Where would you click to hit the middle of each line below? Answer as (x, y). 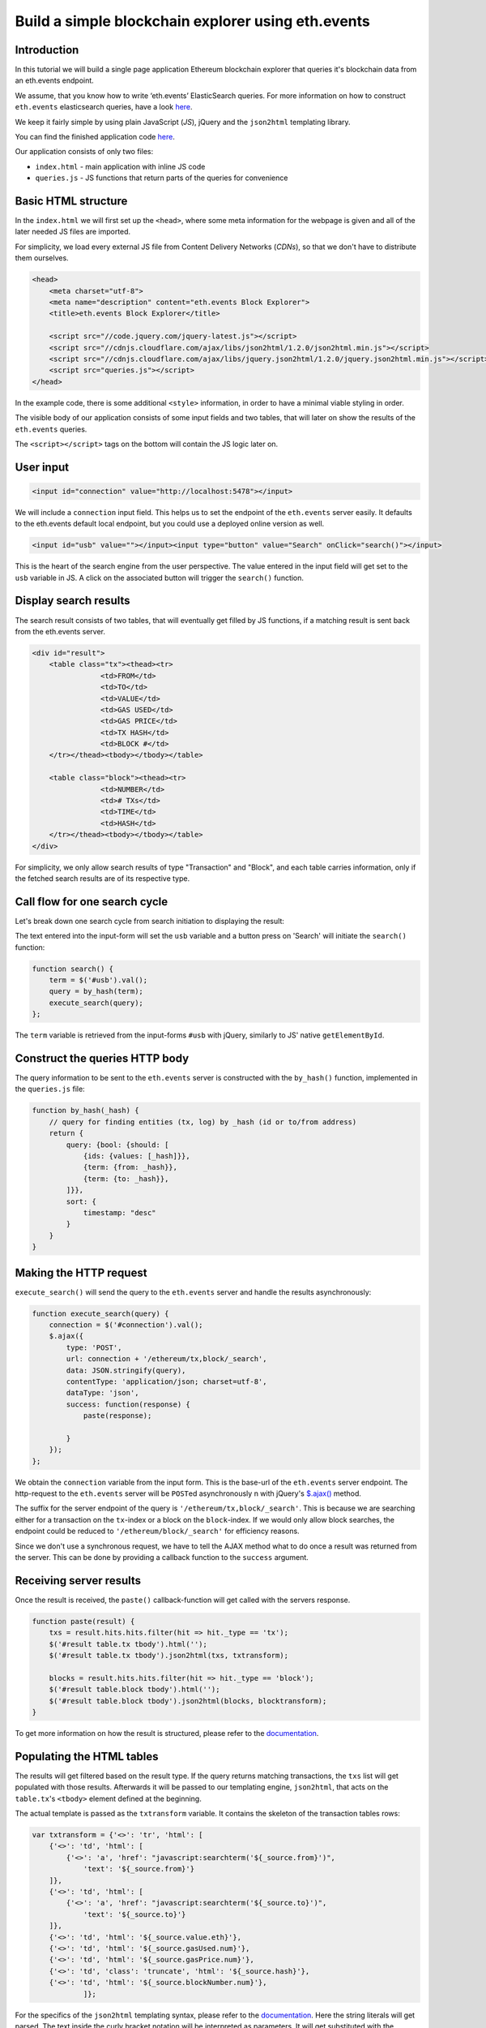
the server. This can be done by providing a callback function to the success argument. (162, 1558)
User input (42, 467)
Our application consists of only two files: (84, 152)
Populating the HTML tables (87, 1756)
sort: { (81, 1201)
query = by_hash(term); (96, 991)
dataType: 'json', (102, 1393)
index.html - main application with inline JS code (120, 166)
